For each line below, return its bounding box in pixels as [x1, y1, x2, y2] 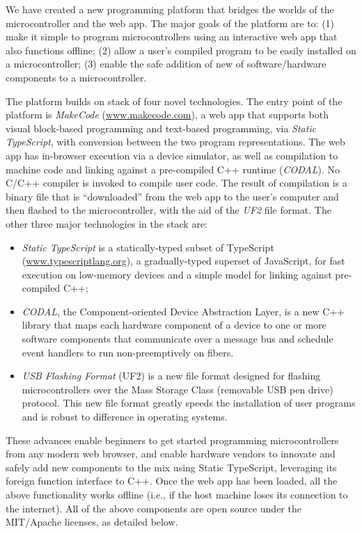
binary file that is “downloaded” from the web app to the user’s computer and [6, 189, 339, 203]
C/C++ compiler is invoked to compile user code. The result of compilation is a [6, 175, 347, 190]
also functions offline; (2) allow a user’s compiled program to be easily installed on [6, 42, 356, 57]
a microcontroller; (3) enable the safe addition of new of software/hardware [6, 56, 326, 71]
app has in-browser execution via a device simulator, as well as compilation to [6, 148, 338, 162]
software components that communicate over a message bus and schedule [22, 331, 333, 346]
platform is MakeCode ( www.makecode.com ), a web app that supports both [6, 107, 329, 122]
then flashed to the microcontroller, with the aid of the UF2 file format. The [6, 203, 331, 217]
